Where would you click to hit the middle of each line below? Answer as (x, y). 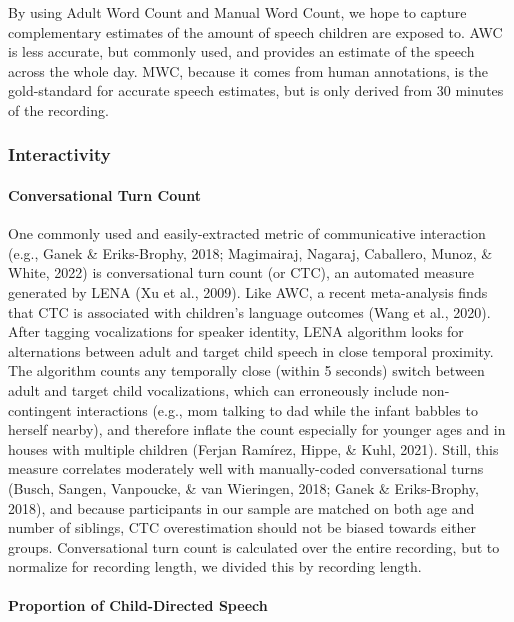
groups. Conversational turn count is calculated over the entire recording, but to (254, 546)
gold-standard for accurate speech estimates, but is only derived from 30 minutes (256, 90)
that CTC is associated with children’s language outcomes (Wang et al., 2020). (249, 311)
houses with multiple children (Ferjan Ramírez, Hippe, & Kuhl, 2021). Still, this (253, 448)
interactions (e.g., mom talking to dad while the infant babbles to (277, 409)
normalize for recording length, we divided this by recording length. (215, 566)
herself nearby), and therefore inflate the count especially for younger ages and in (257, 429)
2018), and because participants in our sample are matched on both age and (241, 507)
